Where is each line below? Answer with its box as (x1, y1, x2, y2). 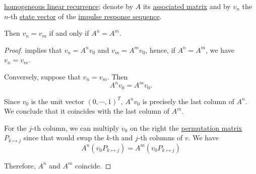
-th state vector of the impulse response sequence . (8, 11, 162, 21)
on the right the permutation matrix (130, 122, 242, 133)
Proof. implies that (4, 44, 62, 55)
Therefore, (4, 160, 36, 170)
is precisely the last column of (142, 96, 234, 106)
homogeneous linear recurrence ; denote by (4, 1, 134, 11)
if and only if (49, 28, 89, 38)
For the (4, 122, 27, 133)
